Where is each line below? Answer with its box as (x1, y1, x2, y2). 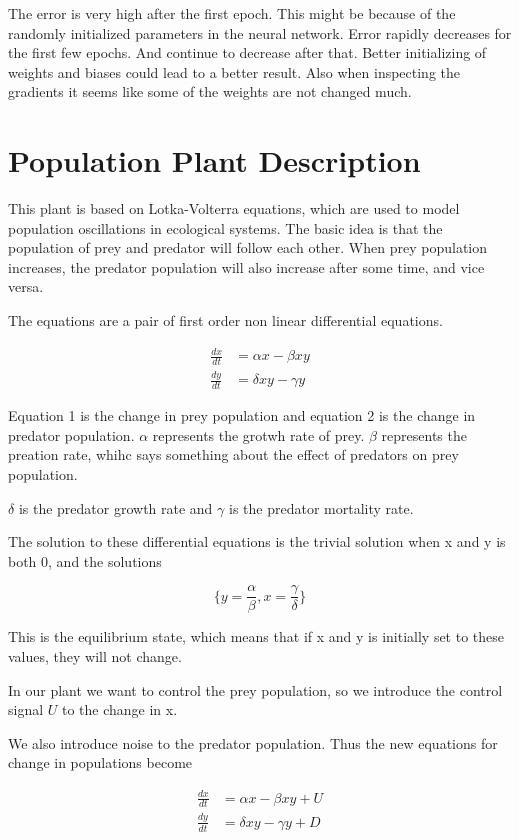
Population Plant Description (8, 140, 421, 181)
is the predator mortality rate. (229, 497, 414, 518)
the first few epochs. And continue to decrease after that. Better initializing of (8, 42, 487, 63)
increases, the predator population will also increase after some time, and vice (8, 256, 485, 277)
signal (8, 699, 44, 720)
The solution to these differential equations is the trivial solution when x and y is (8, 531, 506, 552)
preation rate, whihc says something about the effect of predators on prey (8, 444, 459, 465)
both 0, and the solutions (8, 550, 162, 571)
